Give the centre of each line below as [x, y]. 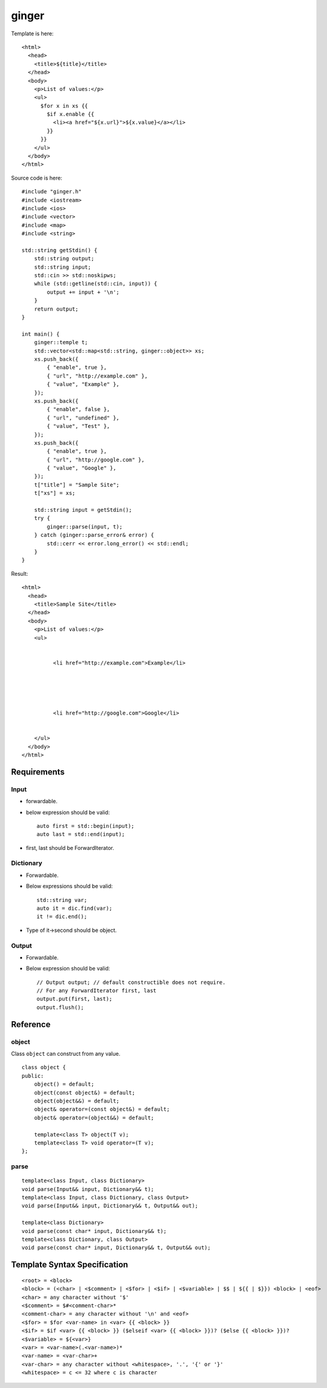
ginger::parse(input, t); [85, 526]
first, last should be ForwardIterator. [70, 848]
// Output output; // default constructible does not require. [131, 982]
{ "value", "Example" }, [83, 384]
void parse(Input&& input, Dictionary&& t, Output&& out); [110, 1206]
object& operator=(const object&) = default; [102, 1109]
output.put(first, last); [75, 999]
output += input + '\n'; [83, 292]
